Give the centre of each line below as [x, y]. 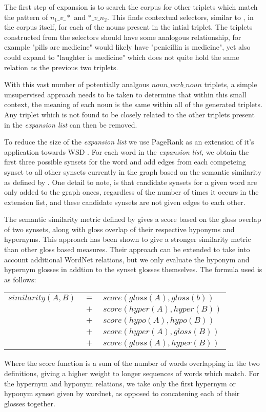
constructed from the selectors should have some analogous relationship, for [123, 37]
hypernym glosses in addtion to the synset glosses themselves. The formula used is [133, 269]
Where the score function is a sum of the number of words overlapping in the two [132, 363]
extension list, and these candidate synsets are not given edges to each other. [125, 202]
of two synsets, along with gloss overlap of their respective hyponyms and [119, 229]
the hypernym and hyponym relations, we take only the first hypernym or [120, 383]
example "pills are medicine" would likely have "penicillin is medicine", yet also [127, 47]
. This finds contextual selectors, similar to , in [180, 17]
